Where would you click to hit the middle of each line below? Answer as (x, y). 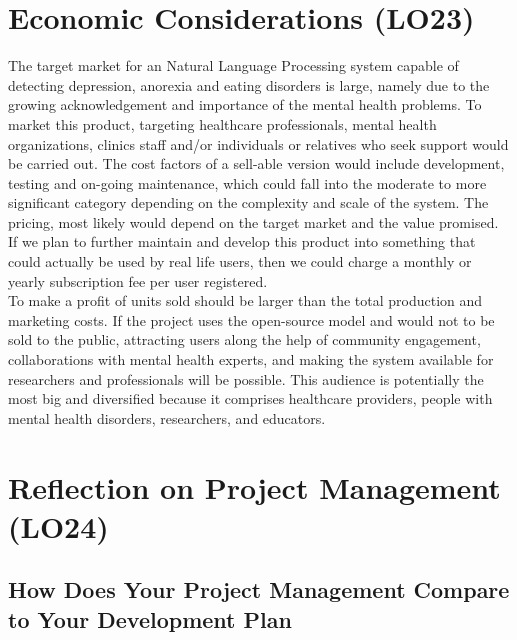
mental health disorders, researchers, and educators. (167, 417)
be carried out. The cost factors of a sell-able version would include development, (256, 163)
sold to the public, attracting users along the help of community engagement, (244, 339)
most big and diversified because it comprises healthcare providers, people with (250, 398)
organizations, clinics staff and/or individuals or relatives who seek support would (258, 143)
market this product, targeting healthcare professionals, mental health (222, 123)
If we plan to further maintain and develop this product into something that (242, 241)
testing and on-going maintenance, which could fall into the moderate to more (247, 182)
